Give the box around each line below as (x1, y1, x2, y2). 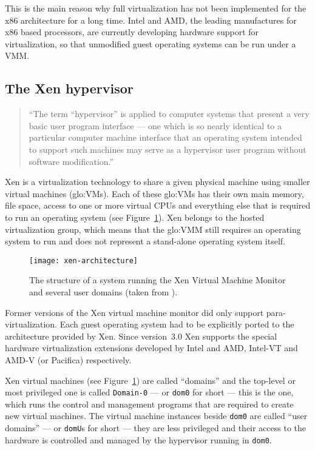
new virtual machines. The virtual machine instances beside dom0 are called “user (5, 409, 308, 422)
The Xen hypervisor (5, 79, 134, 98)
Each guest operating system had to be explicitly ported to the (59, 318, 294, 331)
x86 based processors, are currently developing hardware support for (5, 25, 259, 38)
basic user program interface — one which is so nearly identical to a (29, 119, 282, 132)
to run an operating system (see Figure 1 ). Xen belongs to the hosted (5, 210, 265, 223)
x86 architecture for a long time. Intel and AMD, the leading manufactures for (5, 13, 297, 26)
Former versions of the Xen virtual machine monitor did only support (5, 306, 264, 318)
